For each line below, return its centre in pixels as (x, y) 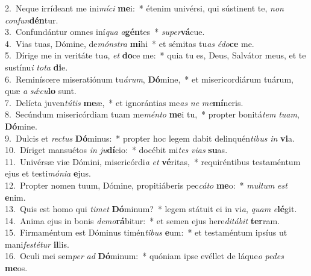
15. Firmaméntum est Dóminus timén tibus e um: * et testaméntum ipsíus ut (146, 232)
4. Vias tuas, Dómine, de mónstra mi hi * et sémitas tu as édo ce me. (130, 43)
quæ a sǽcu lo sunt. (41, 91)
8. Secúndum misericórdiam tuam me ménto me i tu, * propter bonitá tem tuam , (152, 114)
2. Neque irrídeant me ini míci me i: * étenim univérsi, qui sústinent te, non (144, 8)
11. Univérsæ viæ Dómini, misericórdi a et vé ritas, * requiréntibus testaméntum (153, 161)
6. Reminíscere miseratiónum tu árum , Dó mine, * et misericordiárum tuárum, (149, 79)
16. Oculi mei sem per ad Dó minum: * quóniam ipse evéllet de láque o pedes (144, 256)
